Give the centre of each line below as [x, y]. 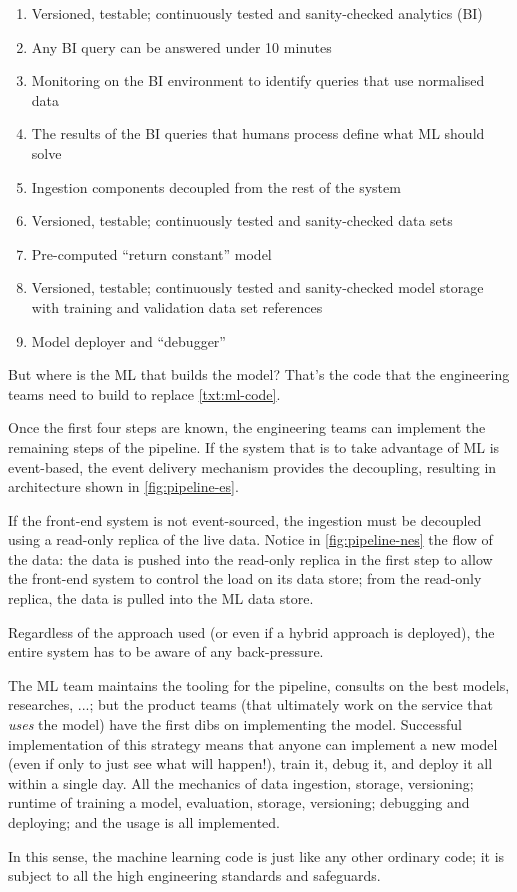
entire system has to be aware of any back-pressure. [166, 651]
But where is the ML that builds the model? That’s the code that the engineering [259, 374]
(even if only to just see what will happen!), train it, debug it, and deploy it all [250, 763]
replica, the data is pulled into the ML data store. [161, 598]
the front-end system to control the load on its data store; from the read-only [245, 578]
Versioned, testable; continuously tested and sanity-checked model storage [257, 287]
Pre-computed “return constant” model [151, 253]
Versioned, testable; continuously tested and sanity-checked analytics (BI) [257, 13]
